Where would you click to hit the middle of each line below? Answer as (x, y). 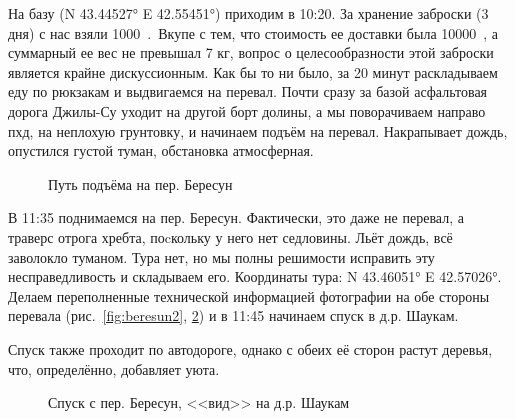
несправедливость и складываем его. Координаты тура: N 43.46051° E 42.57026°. (255, 276)
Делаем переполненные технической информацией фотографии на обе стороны (249, 295)
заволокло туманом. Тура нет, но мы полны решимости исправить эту (221, 256)
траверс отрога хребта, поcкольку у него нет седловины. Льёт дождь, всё (230, 236)
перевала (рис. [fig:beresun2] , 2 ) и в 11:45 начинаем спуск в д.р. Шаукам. (233, 315)
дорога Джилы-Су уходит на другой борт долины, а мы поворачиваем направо (247, 110)
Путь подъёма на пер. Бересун (140, 183)
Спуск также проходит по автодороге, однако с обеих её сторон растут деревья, (250, 348)
